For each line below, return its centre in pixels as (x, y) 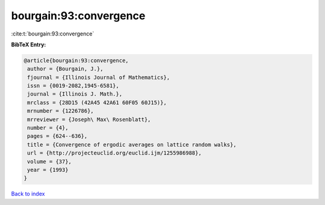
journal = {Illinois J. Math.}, (75, 94)
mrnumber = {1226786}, (61, 111)
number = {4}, (48, 128)
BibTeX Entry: (29, 44)
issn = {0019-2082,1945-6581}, (73, 86)
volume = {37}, (50, 161)
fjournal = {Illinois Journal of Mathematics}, (99, 77)
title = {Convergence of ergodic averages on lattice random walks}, (132, 145)
